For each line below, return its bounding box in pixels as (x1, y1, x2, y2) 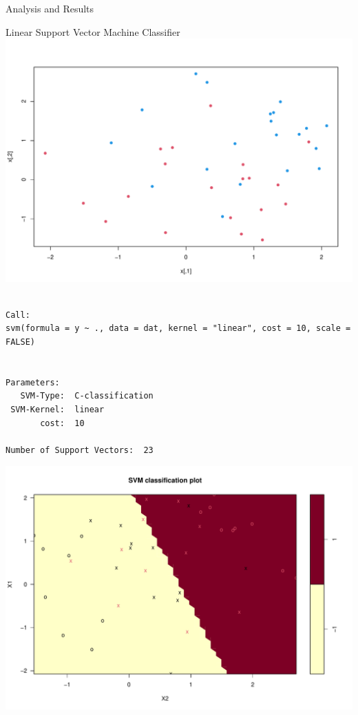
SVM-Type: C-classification (20, 391, 154, 401)
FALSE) (6, 336, 35, 347)
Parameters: (6, 377, 60, 387)
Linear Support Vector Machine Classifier (6, 24, 180, 39)
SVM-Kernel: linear (10, 404, 105, 414)
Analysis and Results (6, 1, 94, 15)
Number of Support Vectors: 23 (6, 445, 154, 455)
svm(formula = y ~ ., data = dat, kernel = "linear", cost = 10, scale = (6, 323, 351, 334)
